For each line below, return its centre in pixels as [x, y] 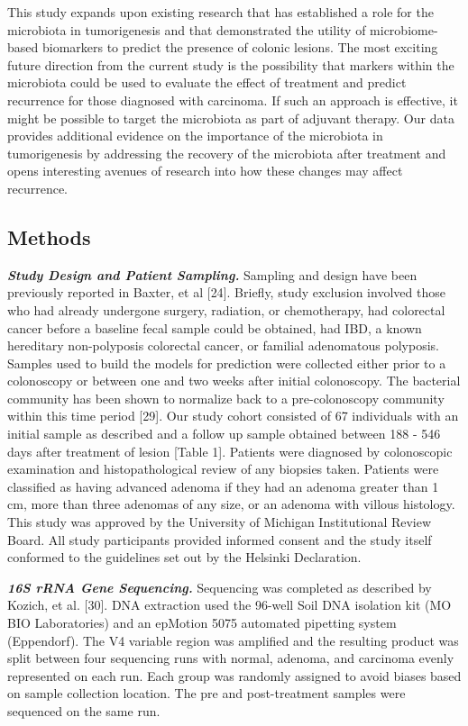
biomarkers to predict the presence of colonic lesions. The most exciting [240, 47]
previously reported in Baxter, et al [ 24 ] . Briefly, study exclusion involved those [226, 292]
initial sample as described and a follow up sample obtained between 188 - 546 [224, 434]
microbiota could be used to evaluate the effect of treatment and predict [207, 82]
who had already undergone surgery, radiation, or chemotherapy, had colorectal [226, 309]
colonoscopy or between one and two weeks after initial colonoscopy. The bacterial [234, 381]
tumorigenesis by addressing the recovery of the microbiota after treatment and [227, 153]
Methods [49, 236]
